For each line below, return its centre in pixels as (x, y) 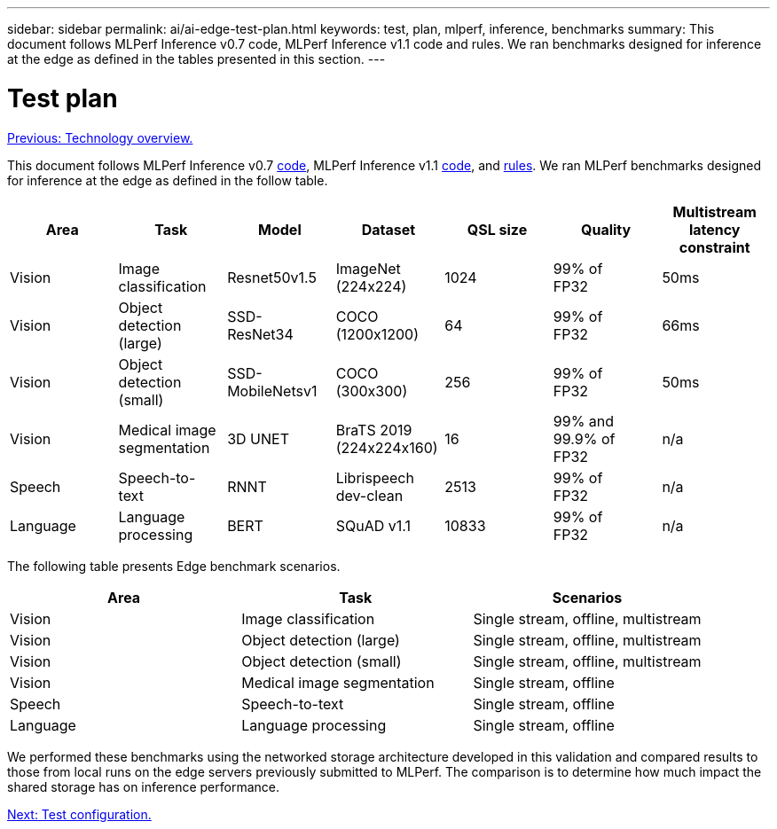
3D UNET (258, 438)
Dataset (388, 229)
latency (714, 229)
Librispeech (375, 477)
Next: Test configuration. (79, 814)
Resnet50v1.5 (272, 277)
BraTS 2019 (374, 430)
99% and (584, 421)
